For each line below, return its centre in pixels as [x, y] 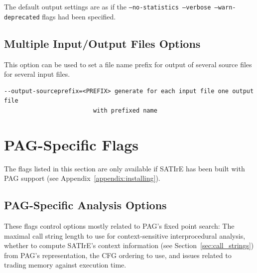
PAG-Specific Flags [71, 144]
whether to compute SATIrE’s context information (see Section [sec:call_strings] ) [129, 245]
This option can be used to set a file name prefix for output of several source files [128, 64]
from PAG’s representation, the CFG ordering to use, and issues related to [118, 255]
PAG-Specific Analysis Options [85, 205]
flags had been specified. [79, 16]
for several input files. [37, 74]
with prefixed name [125, 110]
